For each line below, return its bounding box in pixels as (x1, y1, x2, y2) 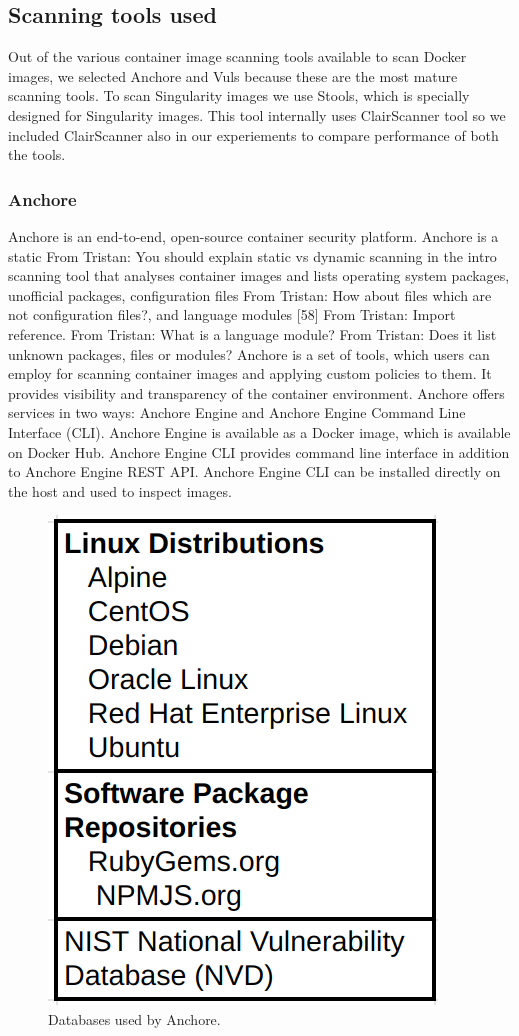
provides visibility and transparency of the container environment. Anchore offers (8, 382, 505, 403)
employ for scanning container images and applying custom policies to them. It (8, 363, 492, 384)
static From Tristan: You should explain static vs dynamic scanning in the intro (8, 245, 497, 266)
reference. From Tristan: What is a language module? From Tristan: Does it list (8, 323, 497, 344)
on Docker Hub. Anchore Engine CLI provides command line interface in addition (8, 441, 510, 462)
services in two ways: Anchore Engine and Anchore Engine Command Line (8, 402, 466, 423)
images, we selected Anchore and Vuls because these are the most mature (8, 65, 458, 86)
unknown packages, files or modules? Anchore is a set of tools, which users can (8, 343, 490, 364)
